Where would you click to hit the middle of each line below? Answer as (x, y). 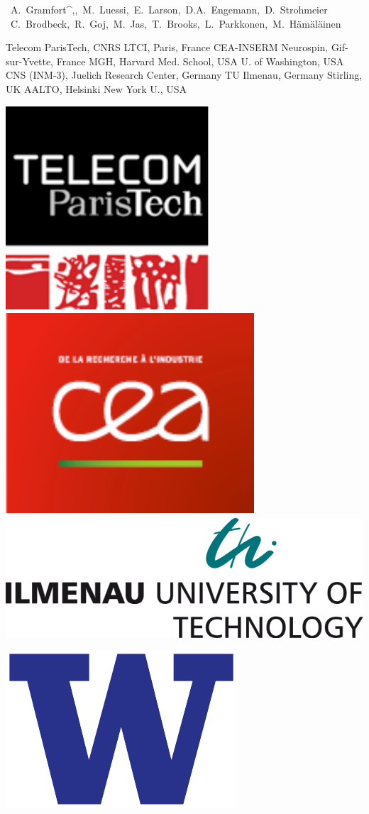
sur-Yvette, (30, 61)
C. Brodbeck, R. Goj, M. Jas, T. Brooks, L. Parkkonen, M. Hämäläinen (176, 23)
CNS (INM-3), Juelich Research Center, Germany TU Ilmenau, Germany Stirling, (184, 75)
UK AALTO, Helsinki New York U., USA (97, 88)
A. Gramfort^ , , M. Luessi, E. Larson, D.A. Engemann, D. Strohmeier (169, 9)
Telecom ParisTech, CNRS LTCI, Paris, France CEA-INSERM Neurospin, (167, 47)
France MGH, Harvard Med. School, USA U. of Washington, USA (200, 61)
